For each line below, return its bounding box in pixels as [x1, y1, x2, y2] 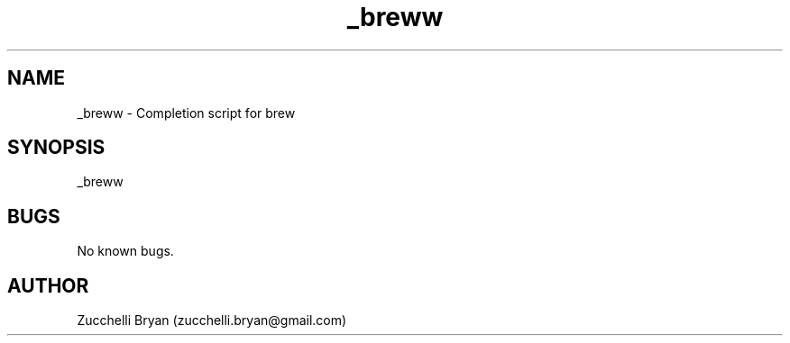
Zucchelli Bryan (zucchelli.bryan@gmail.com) [77, 312, 347, 329]
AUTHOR [7, 274, 89, 297]
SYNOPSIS [7, 136, 106, 159]
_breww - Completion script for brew [77, 104, 296, 121]
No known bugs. [77, 243, 174, 259]
